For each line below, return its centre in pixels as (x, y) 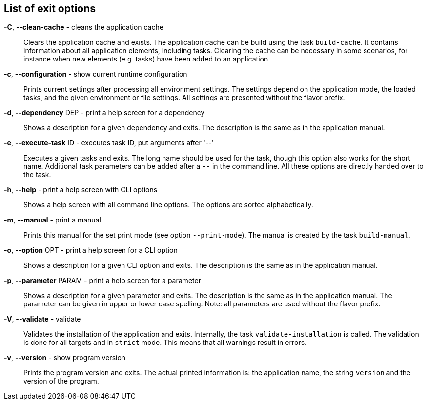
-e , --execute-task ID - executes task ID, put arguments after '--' (109, 143)
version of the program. (61, 381)
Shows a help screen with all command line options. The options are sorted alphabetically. (168, 205)
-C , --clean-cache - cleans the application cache (84, 27)
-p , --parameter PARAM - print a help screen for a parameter (102, 281)
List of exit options (50, 9)
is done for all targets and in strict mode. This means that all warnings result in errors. (165, 343)
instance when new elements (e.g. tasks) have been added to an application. (147, 59)
